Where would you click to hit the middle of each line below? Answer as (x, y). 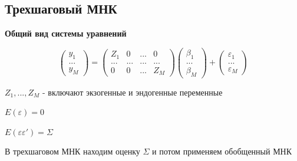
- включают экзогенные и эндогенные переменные (132, 92)
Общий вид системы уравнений (66, 33)
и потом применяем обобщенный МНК (222, 151)
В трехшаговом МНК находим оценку (72, 151)
